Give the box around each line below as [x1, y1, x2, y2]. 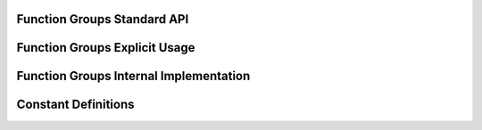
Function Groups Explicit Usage [16, 40, 195, 55]
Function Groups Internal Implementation [16, 69, 251, 84]
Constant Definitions [16, 97, 135, 112]
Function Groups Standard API [16, 12, 189, 27]
